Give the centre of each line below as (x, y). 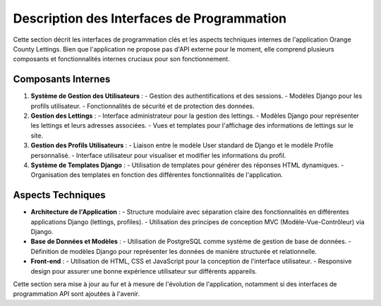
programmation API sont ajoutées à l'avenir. (77, 294)
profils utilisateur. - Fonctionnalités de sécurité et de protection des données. (143, 106)
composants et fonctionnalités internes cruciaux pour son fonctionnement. (121, 59)
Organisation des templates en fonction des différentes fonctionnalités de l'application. (157, 175)
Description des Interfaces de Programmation (150, 18)
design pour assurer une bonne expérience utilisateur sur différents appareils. (144, 271)
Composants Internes (62, 79)
